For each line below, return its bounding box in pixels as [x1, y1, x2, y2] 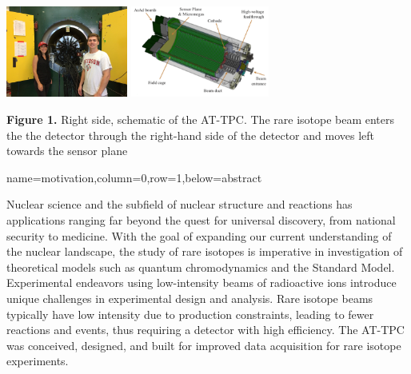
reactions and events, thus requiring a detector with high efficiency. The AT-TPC [6, 321, 405, 338]
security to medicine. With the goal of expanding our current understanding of [6, 227, 392, 244]
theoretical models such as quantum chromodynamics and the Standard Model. [6, 258, 395, 275]
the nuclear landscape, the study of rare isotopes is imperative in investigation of [6, 243, 403, 260]
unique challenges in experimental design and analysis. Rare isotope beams [6, 289, 373, 306]
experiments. [6, 352, 69, 369]
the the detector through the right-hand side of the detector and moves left [6, 126, 374, 143]
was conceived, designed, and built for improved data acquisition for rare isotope [6, 336, 401, 353]
